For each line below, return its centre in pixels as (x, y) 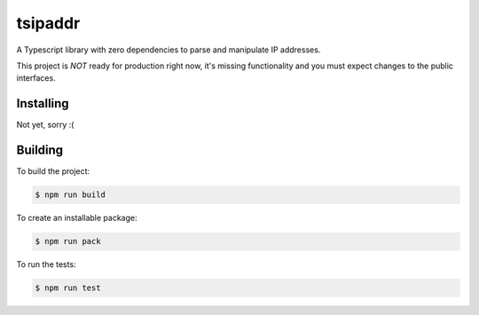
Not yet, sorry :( (45, 125)
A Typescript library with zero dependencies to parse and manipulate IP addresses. (169, 50)
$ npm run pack (68, 241)
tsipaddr (48, 23)
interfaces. (36, 78)
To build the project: (53, 171)
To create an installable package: (77, 218)
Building (40, 150)
